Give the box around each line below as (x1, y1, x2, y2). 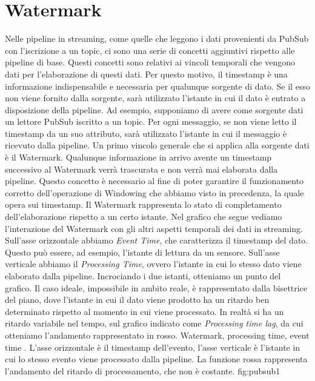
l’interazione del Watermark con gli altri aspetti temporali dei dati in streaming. (5, 222, 303, 234)
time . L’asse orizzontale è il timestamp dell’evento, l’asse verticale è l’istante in (5, 340, 300, 353)
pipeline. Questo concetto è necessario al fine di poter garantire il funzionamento (5, 174, 304, 187)
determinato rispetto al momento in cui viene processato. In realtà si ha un (5, 305, 284, 317)
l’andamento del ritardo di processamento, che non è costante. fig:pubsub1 (5, 364, 280, 377)
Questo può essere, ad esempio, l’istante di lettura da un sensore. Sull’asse (5, 245, 280, 258)
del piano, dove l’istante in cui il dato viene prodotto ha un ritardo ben (5, 293, 270, 306)
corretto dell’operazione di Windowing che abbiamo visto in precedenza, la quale (5, 186, 304, 199)
